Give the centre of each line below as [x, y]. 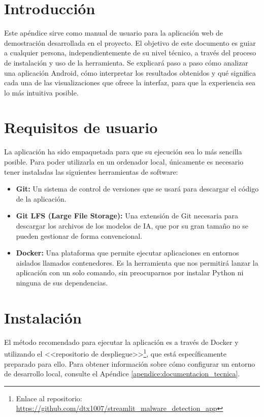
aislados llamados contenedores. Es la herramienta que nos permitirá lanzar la [137, 262]
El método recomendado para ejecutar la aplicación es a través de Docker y [121, 342]
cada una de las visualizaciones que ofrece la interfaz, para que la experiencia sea [130, 83]
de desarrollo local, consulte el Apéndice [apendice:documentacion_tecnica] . [122, 374]
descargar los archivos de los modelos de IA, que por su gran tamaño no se [132, 225]
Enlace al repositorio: [49, 398]
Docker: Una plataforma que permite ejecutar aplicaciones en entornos [127, 253]
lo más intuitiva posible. [41, 92]
